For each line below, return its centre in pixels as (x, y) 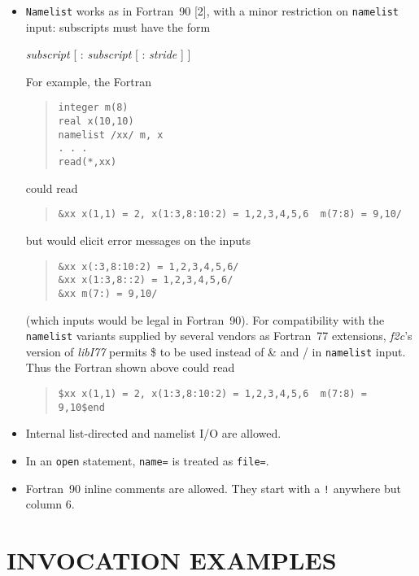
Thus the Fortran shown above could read (130, 367)
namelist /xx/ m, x (111, 135)
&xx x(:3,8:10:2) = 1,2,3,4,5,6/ (148, 266)
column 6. (50, 504)
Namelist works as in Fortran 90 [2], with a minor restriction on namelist (212, 11)
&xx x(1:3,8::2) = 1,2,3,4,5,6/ (146, 280)
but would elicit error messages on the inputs (138, 240)
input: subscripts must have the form (118, 26)
